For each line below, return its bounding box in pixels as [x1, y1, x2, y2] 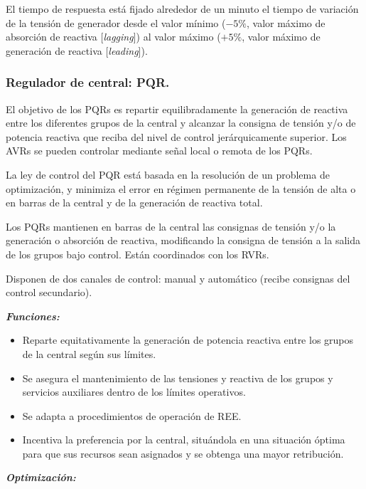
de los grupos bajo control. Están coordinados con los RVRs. [6, 246, 269, 261]
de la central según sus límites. [22, 346, 156, 361]
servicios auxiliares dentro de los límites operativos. [22, 384, 246, 399]
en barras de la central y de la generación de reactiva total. [6, 195, 263, 210]
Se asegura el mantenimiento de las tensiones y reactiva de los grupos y [22, 370, 333, 385]
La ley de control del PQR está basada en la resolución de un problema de [6, 167, 330, 182]
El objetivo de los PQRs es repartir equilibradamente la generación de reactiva [6, 101, 348, 116]
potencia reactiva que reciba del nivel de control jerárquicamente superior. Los [6, 129, 347, 144]
